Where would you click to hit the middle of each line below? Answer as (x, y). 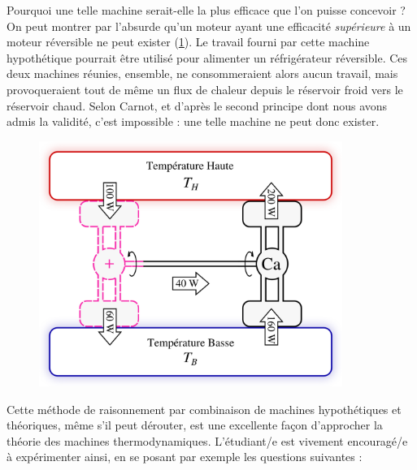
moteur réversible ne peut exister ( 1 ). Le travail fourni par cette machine (188, 42)
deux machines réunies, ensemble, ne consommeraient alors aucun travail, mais (202, 73)
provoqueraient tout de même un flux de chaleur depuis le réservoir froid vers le (205, 89)
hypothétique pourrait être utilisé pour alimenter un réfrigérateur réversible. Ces (207, 57)
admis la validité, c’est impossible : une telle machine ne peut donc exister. (193, 121)
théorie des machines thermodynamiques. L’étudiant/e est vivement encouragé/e (207, 440)
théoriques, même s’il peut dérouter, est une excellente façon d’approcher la (195, 425)
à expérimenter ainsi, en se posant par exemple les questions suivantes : (185, 457)
